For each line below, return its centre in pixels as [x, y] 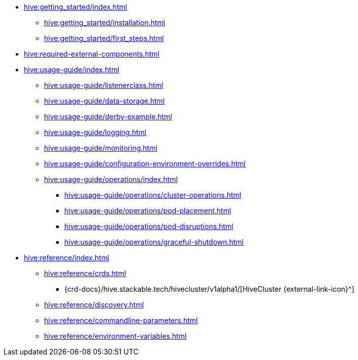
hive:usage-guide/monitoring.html [101, 148]
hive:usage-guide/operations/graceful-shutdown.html [154, 242]
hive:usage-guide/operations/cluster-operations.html [153, 195]
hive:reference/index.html [67, 258]
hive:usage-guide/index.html [72, 70]
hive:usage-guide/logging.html [95, 132]
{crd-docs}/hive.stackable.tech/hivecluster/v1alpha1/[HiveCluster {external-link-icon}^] [209, 289]
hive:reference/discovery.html [94, 305]
